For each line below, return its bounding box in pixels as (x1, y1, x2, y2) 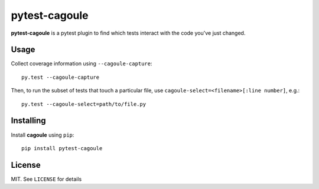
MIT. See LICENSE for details (11, 175, 82, 183)
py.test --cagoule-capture (21, 74, 100, 81)
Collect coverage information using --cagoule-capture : (11, 60, 152, 67)
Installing (11, 115, 47, 126)
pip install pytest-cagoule (21, 145, 103, 151)
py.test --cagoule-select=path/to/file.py (21, 101, 147, 107)
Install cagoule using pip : (11, 131, 74, 138)
